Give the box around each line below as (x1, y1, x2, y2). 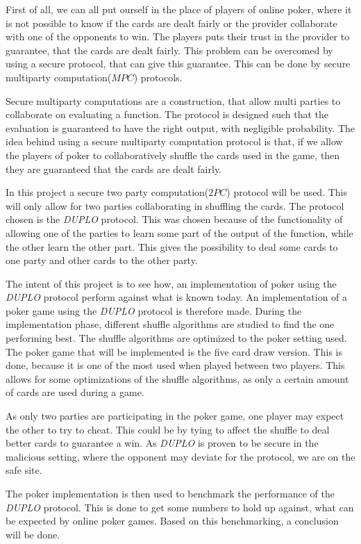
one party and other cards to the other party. (6, 253, 198, 267)
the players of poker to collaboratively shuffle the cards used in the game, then (6, 147, 340, 162)
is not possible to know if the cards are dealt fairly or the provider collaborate (6, 15, 337, 30)
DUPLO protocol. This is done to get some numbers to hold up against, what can (6, 500, 354, 514)
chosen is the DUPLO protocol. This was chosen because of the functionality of (6, 212, 343, 226)
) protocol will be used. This (226, 185, 347, 199)
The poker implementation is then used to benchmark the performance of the (6, 486, 335, 500)
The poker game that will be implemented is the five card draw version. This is (6, 344, 342, 358)
